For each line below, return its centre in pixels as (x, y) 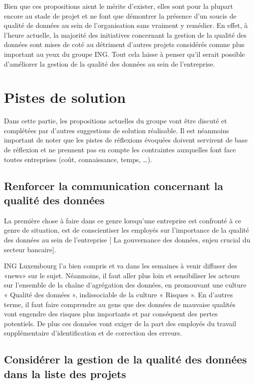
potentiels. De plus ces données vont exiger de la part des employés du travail (120, 323)
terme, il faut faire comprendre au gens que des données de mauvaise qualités (120, 304)
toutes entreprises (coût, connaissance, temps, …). (78, 159)
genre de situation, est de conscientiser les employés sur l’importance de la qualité (127, 230)
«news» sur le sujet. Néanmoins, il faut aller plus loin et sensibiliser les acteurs (122, 275)
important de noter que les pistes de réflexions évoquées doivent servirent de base (126, 140)
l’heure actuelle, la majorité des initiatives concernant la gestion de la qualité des (125, 35)
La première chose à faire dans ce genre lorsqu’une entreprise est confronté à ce (123, 220)
